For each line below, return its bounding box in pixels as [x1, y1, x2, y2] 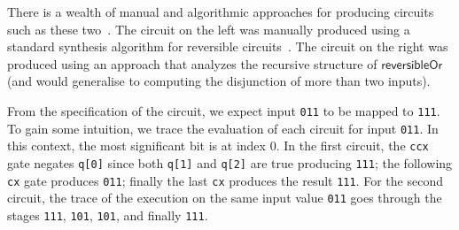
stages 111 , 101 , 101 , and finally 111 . [7, 205, 208, 224]
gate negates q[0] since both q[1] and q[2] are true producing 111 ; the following [7, 153, 453, 172]
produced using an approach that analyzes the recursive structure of [7, 54, 377, 73]
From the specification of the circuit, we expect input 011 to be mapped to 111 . [7, 101, 440, 119]
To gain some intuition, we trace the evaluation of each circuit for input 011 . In [7, 119, 439, 137]
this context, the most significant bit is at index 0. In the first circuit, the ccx [7, 136, 429, 155]
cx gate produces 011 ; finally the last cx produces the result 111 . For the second [7, 171, 443, 189]
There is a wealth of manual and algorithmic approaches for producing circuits [7, 3, 434, 20]
